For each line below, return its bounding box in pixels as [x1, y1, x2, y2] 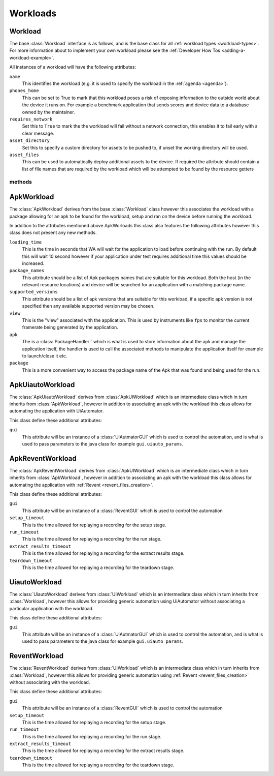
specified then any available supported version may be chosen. [22, 303, 155, 309]
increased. [22, 260, 45, 266]
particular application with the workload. [9, 605, 94, 611]
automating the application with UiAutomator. [9, 408, 104, 414]
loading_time [9, 239, 42, 245]
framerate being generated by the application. [22, 324, 119, 331]
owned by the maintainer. [22, 109, 76, 115]
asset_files [9, 152, 39, 158]
